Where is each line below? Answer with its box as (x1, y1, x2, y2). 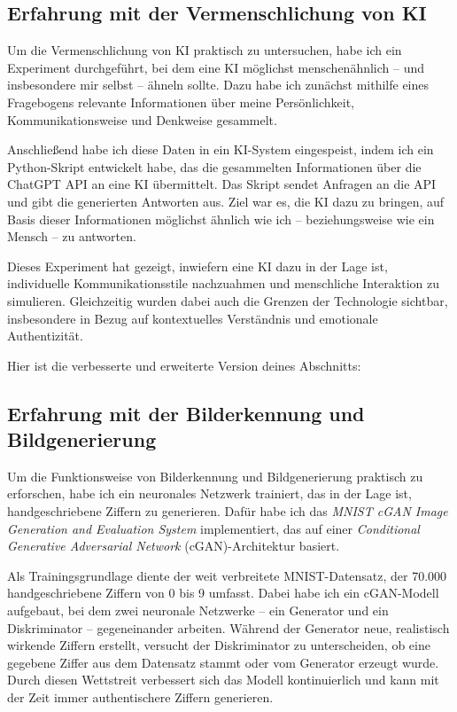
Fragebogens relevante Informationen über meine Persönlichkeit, (7, 92, 354, 111)
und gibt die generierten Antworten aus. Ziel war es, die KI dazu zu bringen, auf (7, 192, 445, 210)
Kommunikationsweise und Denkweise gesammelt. (7, 110, 277, 129)
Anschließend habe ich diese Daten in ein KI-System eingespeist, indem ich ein (7, 140, 434, 159)
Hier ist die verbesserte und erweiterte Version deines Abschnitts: (7, 356, 361, 374)
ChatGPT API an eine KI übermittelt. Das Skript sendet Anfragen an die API (7, 175, 437, 193)
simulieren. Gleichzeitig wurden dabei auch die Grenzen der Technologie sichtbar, (7, 291, 448, 309)
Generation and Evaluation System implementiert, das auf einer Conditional (7, 519, 420, 537)
